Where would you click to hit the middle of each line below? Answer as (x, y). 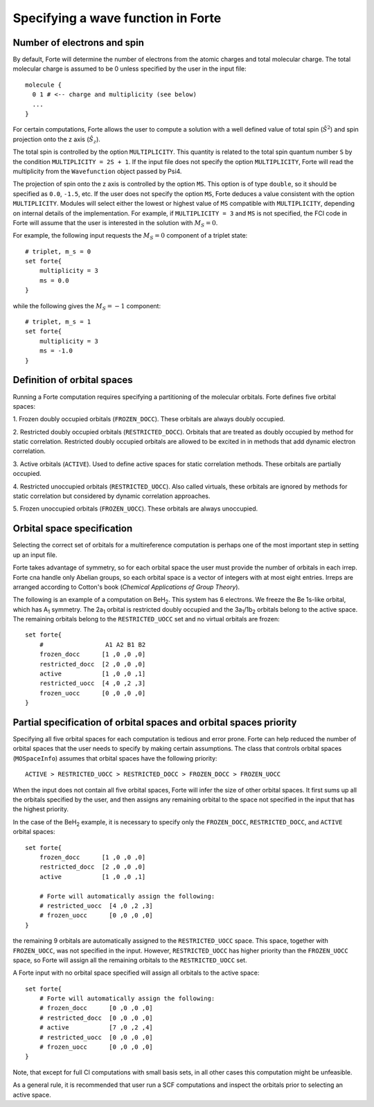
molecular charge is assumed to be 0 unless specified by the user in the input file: (130, 69)
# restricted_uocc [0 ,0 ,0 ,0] (96, 1037)
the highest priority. (41, 809)
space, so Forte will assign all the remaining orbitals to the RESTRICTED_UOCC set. (130, 960)
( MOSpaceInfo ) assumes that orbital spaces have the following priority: (115, 758)
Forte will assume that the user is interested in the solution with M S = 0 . (115, 223)
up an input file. (35, 555)
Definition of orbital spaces (73, 380)
